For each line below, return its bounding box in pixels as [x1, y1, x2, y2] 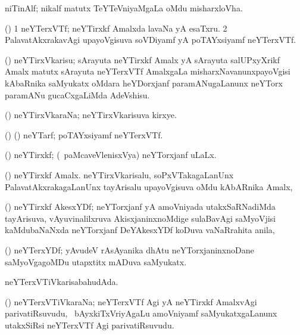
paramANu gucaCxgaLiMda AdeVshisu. [5, 88, 150, 101]
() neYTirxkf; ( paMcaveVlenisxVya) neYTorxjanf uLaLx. [5, 148, 217, 161]
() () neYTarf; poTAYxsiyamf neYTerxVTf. [5, 128, 163, 141]
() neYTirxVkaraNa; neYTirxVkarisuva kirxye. [5, 108, 177, 121]
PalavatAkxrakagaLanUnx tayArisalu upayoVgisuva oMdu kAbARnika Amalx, [5, 180, 293, 193]
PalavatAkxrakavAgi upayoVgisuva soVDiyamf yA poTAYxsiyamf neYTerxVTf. [5, 33, 296, 46]
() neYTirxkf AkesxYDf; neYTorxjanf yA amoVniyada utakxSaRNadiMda [5, 200, 276, 213]
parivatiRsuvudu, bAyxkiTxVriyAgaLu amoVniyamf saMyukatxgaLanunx [5, 307, 277, 320]
